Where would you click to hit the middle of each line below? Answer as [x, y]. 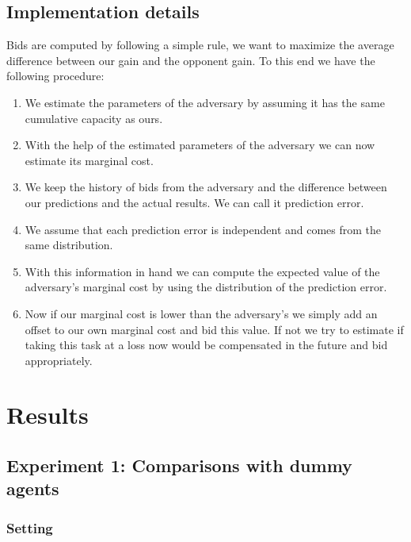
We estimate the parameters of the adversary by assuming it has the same [205, 102]
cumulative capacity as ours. [94, 118]
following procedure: [55, 76]
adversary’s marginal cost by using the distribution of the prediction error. [206, 287]
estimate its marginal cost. [89, 160]
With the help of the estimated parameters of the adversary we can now [200, 145]
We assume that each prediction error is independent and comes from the [203, 229]
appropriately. [59, 360]
